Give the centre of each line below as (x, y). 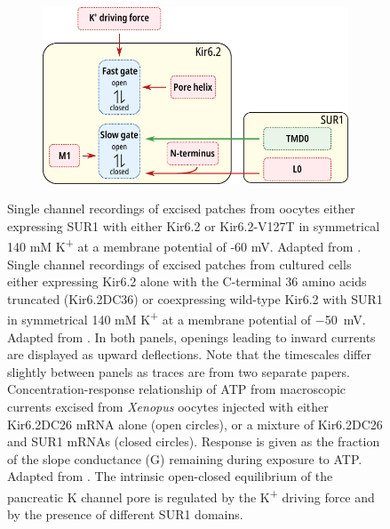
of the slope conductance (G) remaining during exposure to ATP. (185, 458)
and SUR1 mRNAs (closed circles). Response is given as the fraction (194, 441)
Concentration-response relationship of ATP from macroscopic (177, 389)
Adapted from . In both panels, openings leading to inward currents (191, 337)
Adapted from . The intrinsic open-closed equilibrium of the (170, 476)
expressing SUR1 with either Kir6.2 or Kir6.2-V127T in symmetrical (194, 225)
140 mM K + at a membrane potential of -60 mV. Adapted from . (184, 245)
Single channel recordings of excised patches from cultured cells (179, 264)
